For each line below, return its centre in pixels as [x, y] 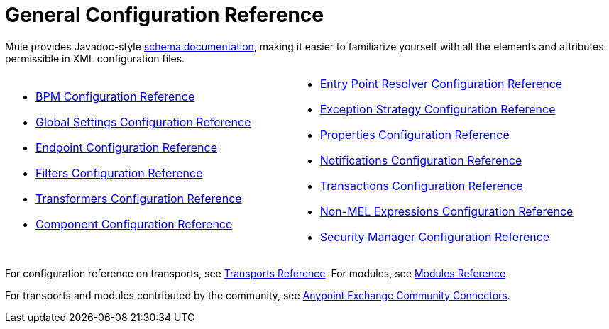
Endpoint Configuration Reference [126, 147]
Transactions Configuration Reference [421, 185]
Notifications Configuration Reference [421, 160]
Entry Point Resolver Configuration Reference [441, 83]
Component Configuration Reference [134, 224]
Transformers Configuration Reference [139, 198]
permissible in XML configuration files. [95, 58]
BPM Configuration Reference [115, 96]
